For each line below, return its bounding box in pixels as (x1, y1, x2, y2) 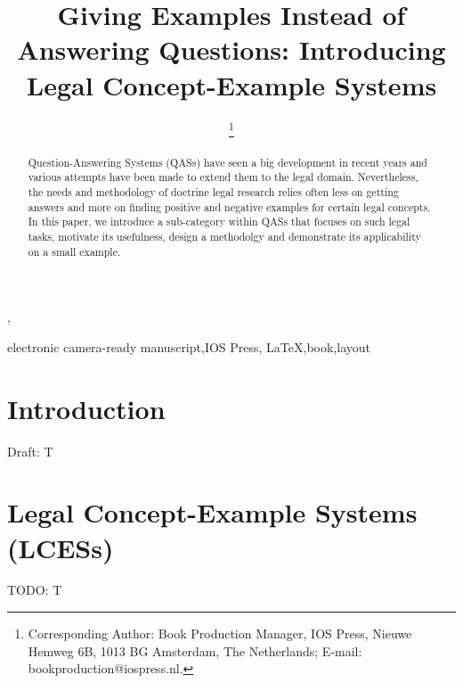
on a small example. (28, 243, 121, 259)
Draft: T (7, 441, 53, 460)
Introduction (7, 390, 166, 426)
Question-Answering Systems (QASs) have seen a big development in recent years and (28, 154, 427, 169)
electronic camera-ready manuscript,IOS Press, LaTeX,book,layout (7, 337, 370, 356)
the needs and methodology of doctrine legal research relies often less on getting (28, 184, 399, 199)
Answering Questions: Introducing (17, 31, 446, 68)
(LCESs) (7, 529, 114, 565)
